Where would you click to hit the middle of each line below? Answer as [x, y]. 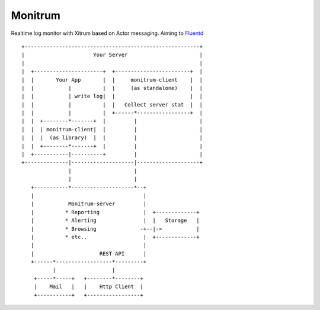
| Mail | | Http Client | [88, 287]
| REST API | [89, 254]
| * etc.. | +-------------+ [115, 237]
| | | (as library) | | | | [112, 138]
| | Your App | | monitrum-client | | [112, 80]
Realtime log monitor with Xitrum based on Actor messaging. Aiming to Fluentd [107, 33]
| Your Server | [112, 55]
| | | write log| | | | [112, 96]
